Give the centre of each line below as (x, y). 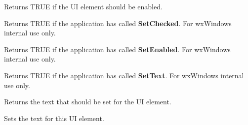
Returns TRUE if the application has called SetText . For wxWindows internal (124, 75)
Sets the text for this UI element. (54, 118)
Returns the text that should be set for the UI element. (88, 102)
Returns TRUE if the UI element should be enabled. (83, 6)
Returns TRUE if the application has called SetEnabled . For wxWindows (117, 49)
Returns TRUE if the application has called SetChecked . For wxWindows (118, 23)
